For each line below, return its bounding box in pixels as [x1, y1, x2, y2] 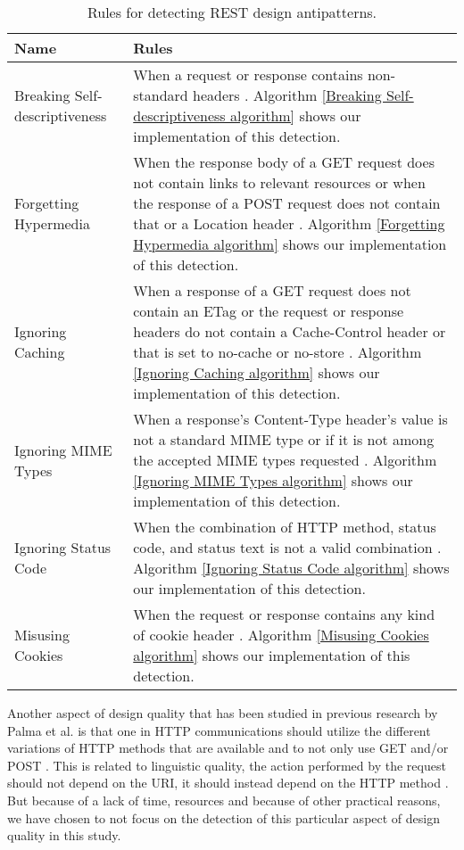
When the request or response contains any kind [133, 604, 435, 624]
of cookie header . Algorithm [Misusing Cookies [133, 624, 429, 645]
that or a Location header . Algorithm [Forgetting [133, 213, 445, 234]
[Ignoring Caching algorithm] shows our [133, 362, 380, 383]
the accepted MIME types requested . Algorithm [133, 450, 437, 470]
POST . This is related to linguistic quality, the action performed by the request [7, 755, 446, 774]
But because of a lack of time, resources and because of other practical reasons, [7, 790, 441, 809]
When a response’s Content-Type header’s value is [133, 408, 448, 429]
